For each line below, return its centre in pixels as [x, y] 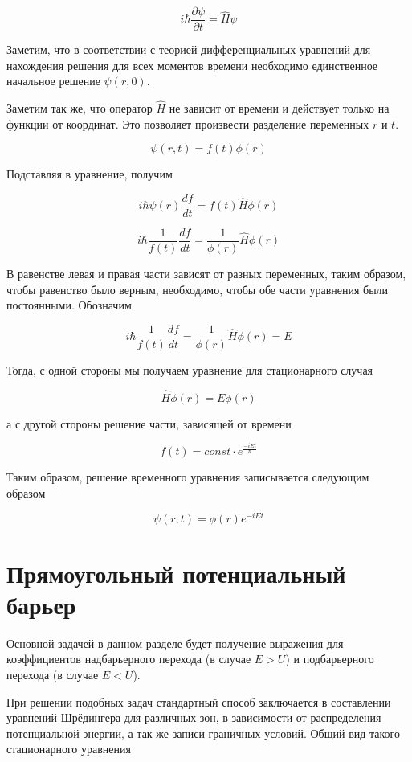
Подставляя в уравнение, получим [90, 174]
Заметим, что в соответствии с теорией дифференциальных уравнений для [189, 49]
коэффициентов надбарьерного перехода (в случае [129, 659]
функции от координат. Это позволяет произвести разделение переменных [188, 123]
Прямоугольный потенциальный [176, 573]
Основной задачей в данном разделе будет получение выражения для [175, 643]
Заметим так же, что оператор [80, 108]
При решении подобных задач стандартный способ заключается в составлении [199, 701]
